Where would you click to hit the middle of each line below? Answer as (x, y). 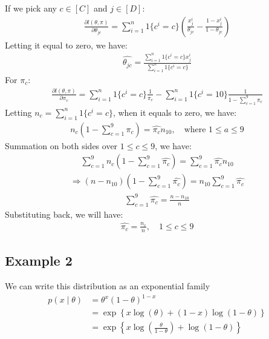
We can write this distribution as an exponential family (108, 285)
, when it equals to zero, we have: (175, 112)
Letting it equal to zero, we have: (66, 45)
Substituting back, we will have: (64, 214)
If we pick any (31, 8)
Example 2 (39, 260)
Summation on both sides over (61, 145)
